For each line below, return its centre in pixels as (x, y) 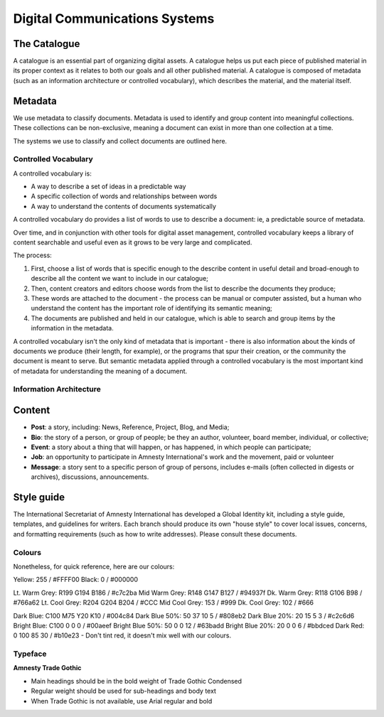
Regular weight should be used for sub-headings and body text (124, 691)
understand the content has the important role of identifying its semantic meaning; (152, 308)
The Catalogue (47, 44)
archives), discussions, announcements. (90, 477)
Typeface (30, 654)
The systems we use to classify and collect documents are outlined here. (120, 141)
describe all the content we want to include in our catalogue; (120, 279)
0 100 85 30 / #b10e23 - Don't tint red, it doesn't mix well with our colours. (122, 635)
